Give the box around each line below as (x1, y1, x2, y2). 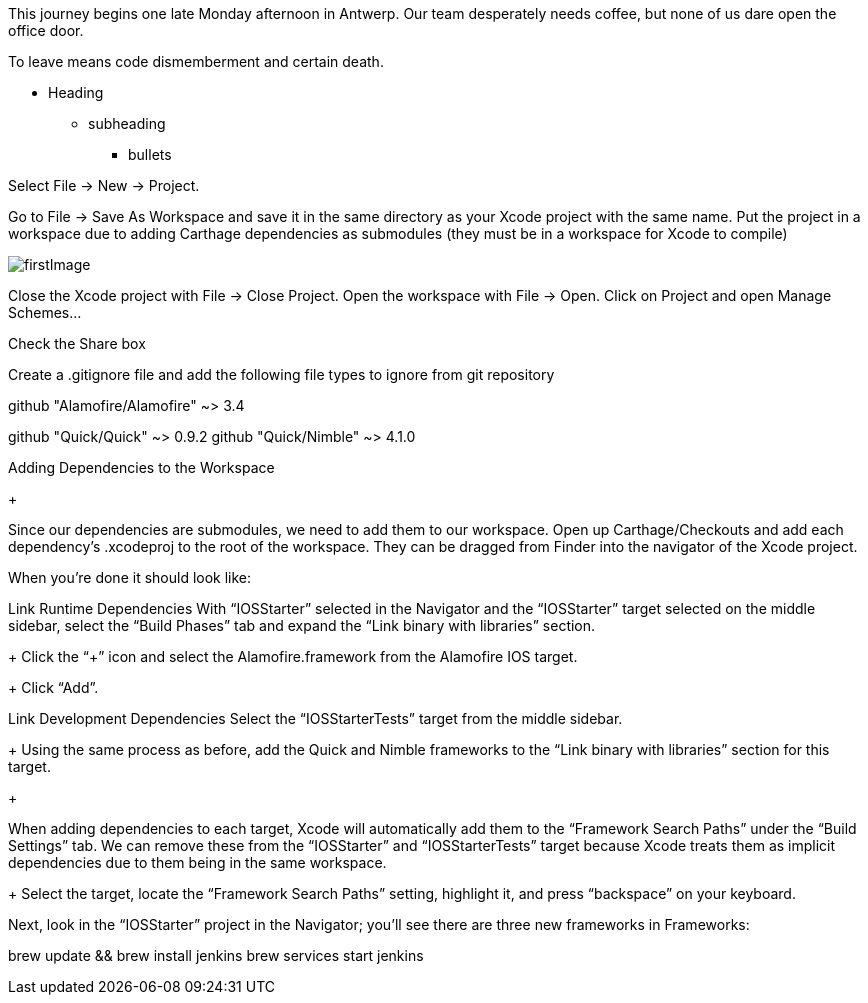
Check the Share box (8, 335, 146, 352)
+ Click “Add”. (8, 679, 99, 696)
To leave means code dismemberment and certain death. (8, 53, 384, 70)
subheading (88, 115, 166, 132)
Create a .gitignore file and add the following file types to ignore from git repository (8, 366, 555, 383)
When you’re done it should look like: (8, 569, 252, 586)
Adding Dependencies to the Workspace (8, 459, 275, 476)
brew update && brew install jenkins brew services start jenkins (8, 947, 424, 964)
